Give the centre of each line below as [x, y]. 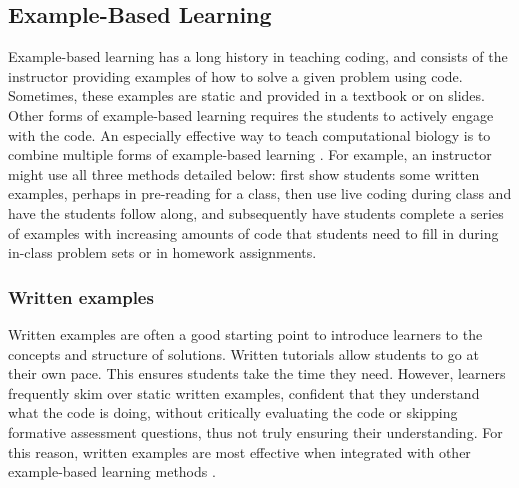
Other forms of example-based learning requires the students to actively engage [251, 114]
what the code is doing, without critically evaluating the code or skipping [233, 412]
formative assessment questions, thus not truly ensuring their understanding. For [255, 431]
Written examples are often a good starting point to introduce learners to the [245, 333]
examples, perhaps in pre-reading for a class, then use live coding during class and [260, 193]
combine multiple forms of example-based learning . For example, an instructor [250, 154]
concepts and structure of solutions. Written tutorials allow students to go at [243, 353]
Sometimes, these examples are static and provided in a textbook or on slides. [246, 95]
